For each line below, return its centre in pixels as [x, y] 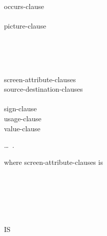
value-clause [22, 128]
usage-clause [23, 118]
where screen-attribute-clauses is [53, 162]
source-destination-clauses [43, 89]
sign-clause [20, 108]
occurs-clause [24, 6]
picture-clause [25, 26]
